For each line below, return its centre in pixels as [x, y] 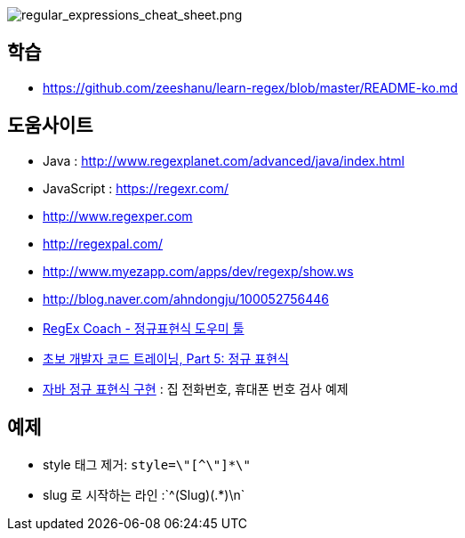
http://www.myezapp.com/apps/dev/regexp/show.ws [198, 271]
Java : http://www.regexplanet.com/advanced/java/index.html [224, 160]
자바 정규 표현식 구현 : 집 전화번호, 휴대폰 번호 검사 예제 [196, 388]
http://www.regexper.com [118, 216]
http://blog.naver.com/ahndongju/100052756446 [186, 298]
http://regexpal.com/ [103, 243]
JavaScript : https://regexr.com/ [136, 188]
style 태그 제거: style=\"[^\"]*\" [147, 464]
